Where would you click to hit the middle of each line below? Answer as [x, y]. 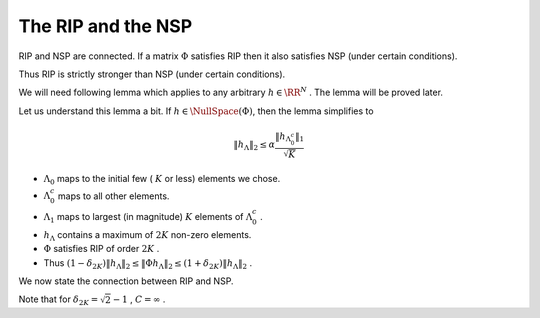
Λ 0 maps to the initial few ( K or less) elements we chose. [162, 180]
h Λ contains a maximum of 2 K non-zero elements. [147, 235]
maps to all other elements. [113, 196]
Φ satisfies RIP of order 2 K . [101, 249]
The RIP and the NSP [105, 26]
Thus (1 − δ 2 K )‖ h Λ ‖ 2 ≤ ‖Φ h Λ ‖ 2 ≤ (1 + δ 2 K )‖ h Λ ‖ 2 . [148, 263]
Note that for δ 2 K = [58, 300]
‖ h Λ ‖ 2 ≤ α [254, 145]
